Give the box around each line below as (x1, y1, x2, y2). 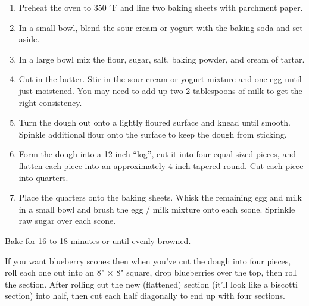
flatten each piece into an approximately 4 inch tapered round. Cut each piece (18, 159, 304, 171)
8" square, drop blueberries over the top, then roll (116, 266, 298, 279)
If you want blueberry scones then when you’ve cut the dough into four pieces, (5, 254, 291, 267)
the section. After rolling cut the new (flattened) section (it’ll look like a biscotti (5, 277, 298, 290)
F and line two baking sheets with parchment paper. (112, 1, 303, 13)
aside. (18, 33, 40, 45)
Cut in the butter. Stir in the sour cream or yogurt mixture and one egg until (18, 73, 302, 85)
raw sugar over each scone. (18, 214, 116, 227)
